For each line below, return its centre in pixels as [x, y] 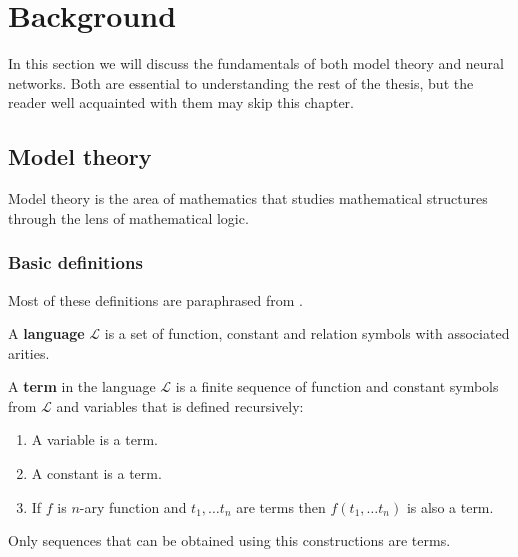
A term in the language [82, 386]
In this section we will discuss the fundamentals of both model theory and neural [256, 63]
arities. [29, 352]
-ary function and [133, 506]
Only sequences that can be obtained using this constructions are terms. [229, 540]
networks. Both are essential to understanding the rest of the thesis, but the [241, 82]
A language [46, 333]
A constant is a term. [96, 473]
